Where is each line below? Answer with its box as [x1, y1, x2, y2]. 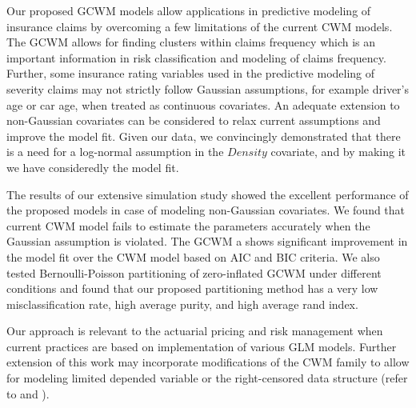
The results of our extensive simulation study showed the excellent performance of [6, 186, 409, 202]
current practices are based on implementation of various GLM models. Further [6, 338, 397, 354]
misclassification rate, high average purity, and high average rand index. [6, 295, 358, 312]
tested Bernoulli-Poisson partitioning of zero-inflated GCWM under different [6, 264, 382, 281]
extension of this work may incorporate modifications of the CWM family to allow [6, 354, 410, 370]
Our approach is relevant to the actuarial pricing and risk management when [6, 322, 383, 339]
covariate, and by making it [270, 143, 406, 160]
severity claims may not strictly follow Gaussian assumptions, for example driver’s [6, 80, 410, 97]
